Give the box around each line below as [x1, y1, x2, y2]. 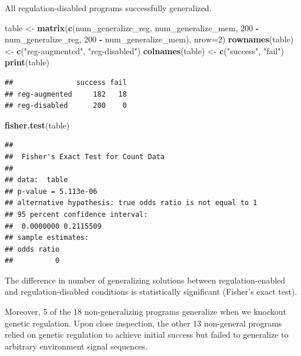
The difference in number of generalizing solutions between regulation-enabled [5, 273, 286, 286]
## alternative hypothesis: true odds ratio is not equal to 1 [5, 199, 257, 207]
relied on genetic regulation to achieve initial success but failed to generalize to [5, 328, 289, 341]
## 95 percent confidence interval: [5, 210, 148, 219]
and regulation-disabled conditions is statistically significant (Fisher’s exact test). [5, 285, 297, 298]
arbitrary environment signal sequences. [5, 339, 148, 352]
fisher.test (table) [5, 118, 70, 131]
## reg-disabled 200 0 [5, 101, 127, 110]
